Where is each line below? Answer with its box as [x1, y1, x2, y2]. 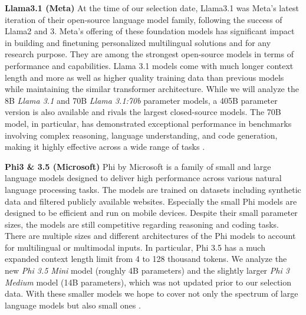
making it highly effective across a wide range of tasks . [5, 140, 205, 153]
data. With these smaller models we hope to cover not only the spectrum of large [5, 287, 298, 300]
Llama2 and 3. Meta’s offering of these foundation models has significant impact [5, 25, 295, 37]
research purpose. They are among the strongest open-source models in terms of [5, 48, 294, 60]
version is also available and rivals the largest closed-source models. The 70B [5, 106, 281, 118]
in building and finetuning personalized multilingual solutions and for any [5, 36, 271, 48]
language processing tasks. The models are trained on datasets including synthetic [5, 183, 301, 195]
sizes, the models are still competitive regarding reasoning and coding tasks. [5, 218, 279, 230]
